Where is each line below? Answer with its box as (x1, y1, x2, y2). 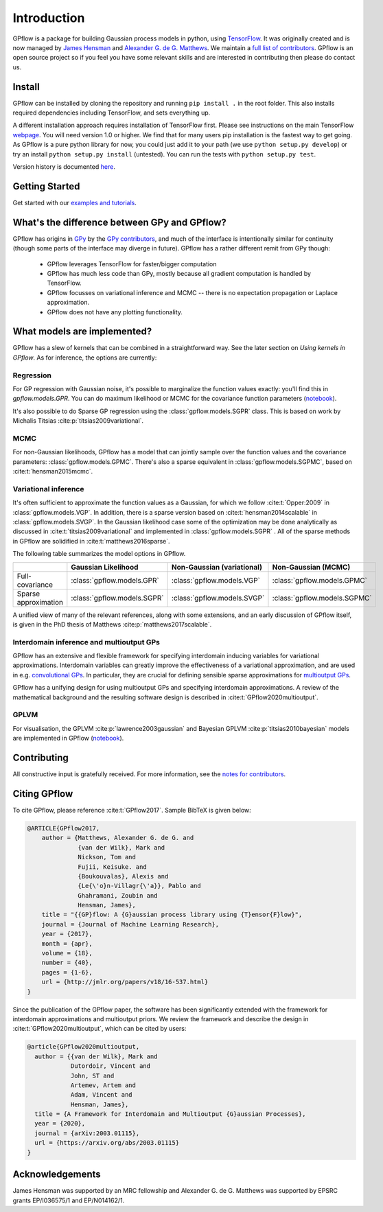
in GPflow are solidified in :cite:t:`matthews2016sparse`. (12, 537, 171, 545)
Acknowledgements (12, 1169, 101, 1180)
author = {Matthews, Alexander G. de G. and (41, 834, 194, 842)
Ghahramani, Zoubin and (78, 891, 158, 899)
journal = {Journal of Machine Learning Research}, (41, 920, 220, 928)
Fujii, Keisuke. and (78, 863, 147, 871)
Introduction (12, 10, 85, 25)
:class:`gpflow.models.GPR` (71, 575, 159, 585)
